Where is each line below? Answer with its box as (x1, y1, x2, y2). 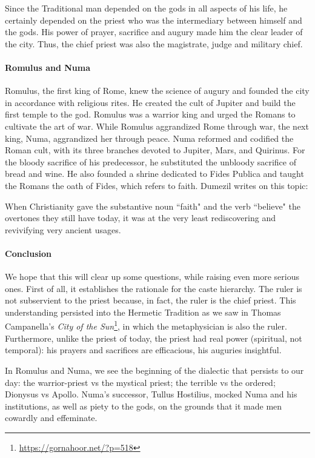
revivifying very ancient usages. (5, 223, 121, 236)
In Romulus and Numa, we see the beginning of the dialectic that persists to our (5, 363, 304, 376)
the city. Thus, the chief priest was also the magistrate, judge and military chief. (5, 37, 303, 50)
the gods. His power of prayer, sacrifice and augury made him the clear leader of (5, 25, 303, 38)
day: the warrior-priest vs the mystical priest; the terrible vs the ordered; (5, 376, 276, 388)
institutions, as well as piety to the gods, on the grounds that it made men (5, 399, 282, 412)
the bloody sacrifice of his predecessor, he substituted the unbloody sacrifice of (5, 155, 296, 168)
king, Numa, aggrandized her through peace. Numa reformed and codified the (5, 131, 294, 144)
